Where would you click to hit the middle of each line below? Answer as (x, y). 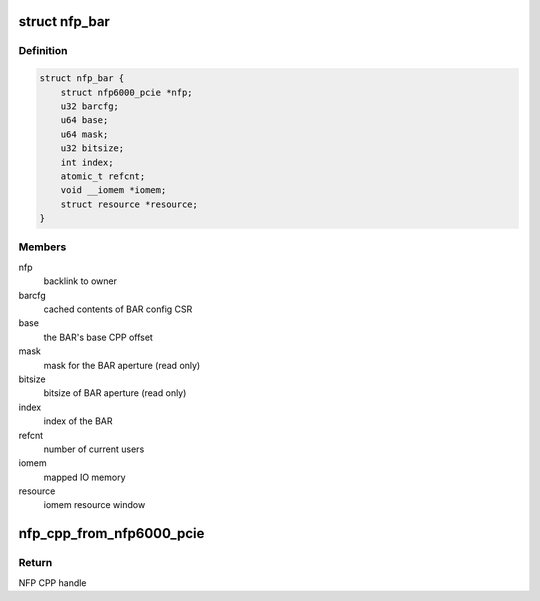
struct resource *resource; (129, 204)
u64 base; (84, 120)
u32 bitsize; (92, 148)
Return (35, 563)
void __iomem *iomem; (113, 190)
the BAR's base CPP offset (98, 337)
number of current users (94, 449)
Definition (43, 51)
